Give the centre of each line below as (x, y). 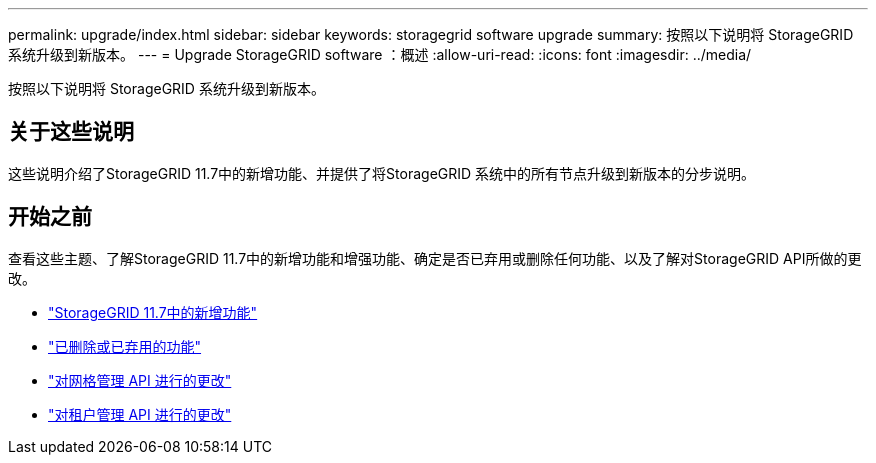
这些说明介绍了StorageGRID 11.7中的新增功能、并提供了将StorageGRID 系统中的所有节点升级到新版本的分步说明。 (382, 173)
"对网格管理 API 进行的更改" (140, 380)
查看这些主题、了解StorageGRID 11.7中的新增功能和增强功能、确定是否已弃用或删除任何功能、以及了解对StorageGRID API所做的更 (435, 258)
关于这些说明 (71, 132)
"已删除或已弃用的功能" (125, 346)
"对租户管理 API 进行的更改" (140, 414)
